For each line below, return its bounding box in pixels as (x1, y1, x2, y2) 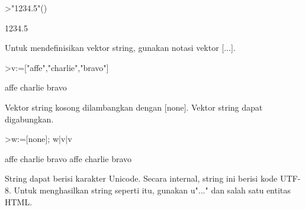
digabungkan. (5, 112, 54, 125)
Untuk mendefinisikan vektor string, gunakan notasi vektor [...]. (5, 41, 236, 54)
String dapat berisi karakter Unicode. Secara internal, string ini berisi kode (5, 172, 278, 185)
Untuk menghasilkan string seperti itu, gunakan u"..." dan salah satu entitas (14, 183, 291, 196)
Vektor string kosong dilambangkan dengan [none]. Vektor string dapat (5, 101, 263, 113)
